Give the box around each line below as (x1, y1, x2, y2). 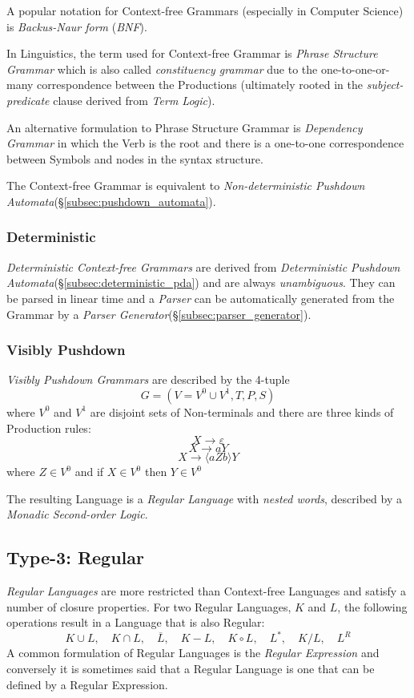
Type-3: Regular (6, 545, 144, 570)
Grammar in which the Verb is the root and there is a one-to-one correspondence (6, 135, 404, 151)
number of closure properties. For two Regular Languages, (6, 598, 291, 615)
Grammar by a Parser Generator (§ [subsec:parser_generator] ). (6, 305, 312, 322)
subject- (366, 76, 404, 93)
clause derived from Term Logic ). (53, 91, 215, 108)
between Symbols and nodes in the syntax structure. (6, 150, 263, 167)
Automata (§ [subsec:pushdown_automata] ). (6, 192, 216, 209)
